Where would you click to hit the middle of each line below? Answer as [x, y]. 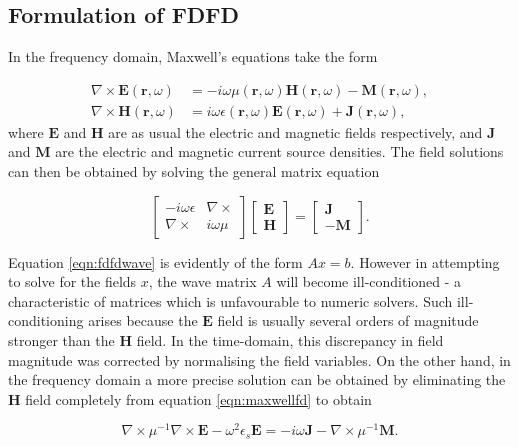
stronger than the [61, 340]
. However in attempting [425, 261]
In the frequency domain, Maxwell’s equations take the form [193, 56]
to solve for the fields [72, 281]
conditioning [46, 320]
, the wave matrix [202, 281]
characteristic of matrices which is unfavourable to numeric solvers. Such [230, 300]
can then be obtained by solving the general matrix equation [194, 171]
